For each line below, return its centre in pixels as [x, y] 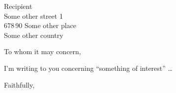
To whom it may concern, [43, 51]
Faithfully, [19, 84]
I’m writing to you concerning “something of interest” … [88, 68]
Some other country [34, 35]
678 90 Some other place [40, 25]
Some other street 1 [33, 15]
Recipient [18, 6]
